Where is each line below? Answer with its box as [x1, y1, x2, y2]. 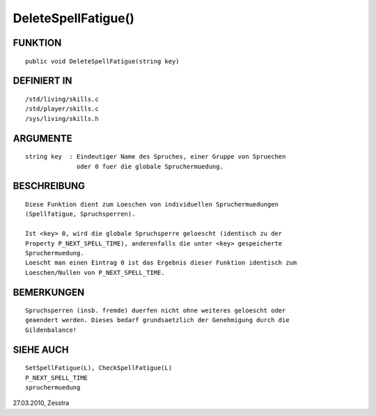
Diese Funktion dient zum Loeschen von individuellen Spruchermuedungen [25, 200, 279, 208]
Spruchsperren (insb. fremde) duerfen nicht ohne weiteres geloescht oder [25, 307, 286, 314]
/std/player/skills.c [25, 105, 99, 113]
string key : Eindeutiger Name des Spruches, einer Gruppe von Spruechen [25, 153, 286, 161]
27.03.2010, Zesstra [13, 399, 70, 407]
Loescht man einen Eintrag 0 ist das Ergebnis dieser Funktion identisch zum [25, 259, 297, 267]
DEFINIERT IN [13, 75, 72, 87]
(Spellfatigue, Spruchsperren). [25, 210, 136, 218]
